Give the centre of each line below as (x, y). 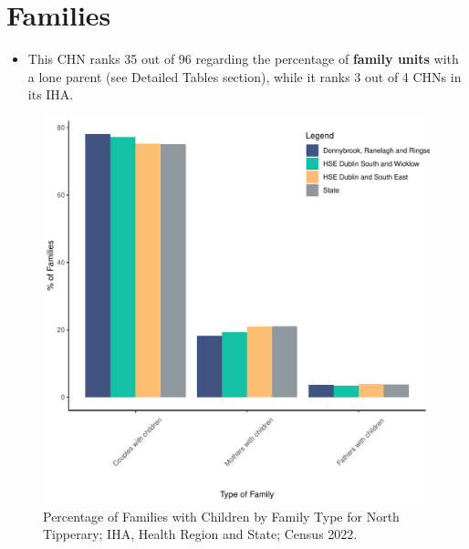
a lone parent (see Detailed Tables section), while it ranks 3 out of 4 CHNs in (245, 76)
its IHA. (51, 94)
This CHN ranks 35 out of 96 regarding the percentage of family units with (243, 59)
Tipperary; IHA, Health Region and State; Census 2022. (200, 534)
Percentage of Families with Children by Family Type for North (221, 516)
